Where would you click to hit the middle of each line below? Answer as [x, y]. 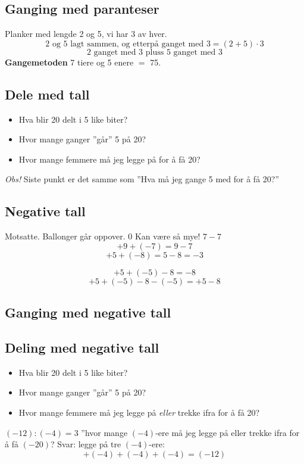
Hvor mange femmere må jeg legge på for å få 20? [109, 159]
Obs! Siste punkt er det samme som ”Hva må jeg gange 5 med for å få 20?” [142, 179]
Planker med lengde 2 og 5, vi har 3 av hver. [86, 34]
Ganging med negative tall [88, 312]
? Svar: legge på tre [86, 444]
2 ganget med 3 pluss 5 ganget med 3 [155, 52]
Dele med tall [47, 94]
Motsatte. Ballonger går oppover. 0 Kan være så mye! [103, 236]
